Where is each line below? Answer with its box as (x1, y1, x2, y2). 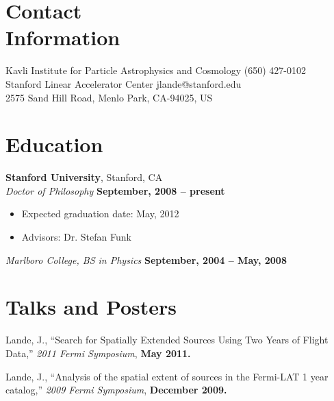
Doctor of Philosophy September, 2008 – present (5, 183, 225, 197)
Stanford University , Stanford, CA (5, 170, 163, 184)
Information (5, 23, 120, 51)
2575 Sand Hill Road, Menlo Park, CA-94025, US (5, 90, 213, 104)
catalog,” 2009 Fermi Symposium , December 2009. (5, 382, 227, 397)
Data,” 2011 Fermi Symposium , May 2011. (5, 345, 191, 360)
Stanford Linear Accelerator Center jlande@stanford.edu (5, 76, 242, 90)
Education (5, 130, 103, 158)
